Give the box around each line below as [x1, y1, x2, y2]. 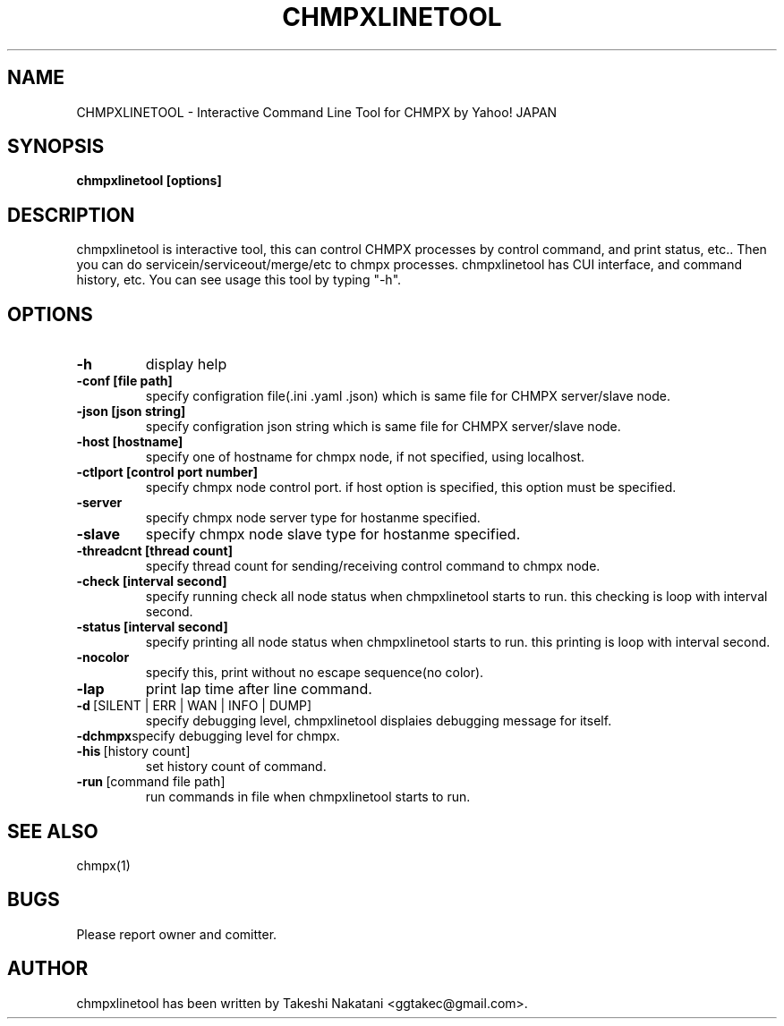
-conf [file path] [76, 373, 173, 389]
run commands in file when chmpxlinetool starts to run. [145, 789, 471, 805]
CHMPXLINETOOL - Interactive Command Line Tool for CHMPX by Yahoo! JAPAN [76, 104, 558, 120]
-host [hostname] [76, 434, 183, 450]
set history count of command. [145, 759, 327, 775]
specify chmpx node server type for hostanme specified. [145, 510, 481, 526]
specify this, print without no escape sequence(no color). [145, 665, 484, 681]
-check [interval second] [76, 573, 227, 589]
